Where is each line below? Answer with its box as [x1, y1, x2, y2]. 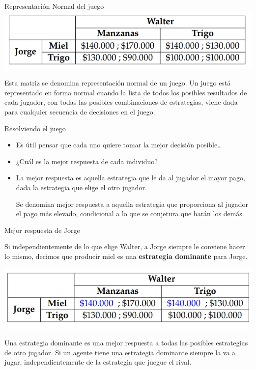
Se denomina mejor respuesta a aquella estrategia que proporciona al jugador [16, 199, 249, 209]
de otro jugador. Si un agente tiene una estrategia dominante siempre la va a [4, 347, 236, 357]
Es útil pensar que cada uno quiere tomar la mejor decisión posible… [16, 140, 222, 150]
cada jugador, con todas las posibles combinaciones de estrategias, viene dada [4, 97, 238, 107]
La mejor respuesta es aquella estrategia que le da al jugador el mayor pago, [16, 172, 245, 183]
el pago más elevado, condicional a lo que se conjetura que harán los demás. [16, 208, 244, 219]
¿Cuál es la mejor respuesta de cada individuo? [16, 156, 158, 166]
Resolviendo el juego [4, 123, 66, 133]
